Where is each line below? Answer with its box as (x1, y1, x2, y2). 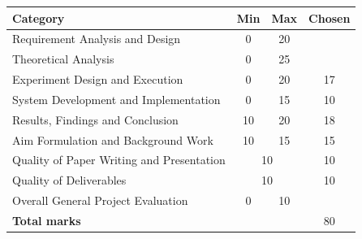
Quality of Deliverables (12, 172, 127, 189)
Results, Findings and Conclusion (12, 111, 179, 128)
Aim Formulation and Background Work (12, 131, 213, 148)
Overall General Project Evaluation (12, 192, 188, 209)
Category (12, 9, 65, 26)
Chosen (308, 9, 351, 26)
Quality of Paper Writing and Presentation (12, 151, 226, 168)
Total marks (12, 211, 81, 228)
